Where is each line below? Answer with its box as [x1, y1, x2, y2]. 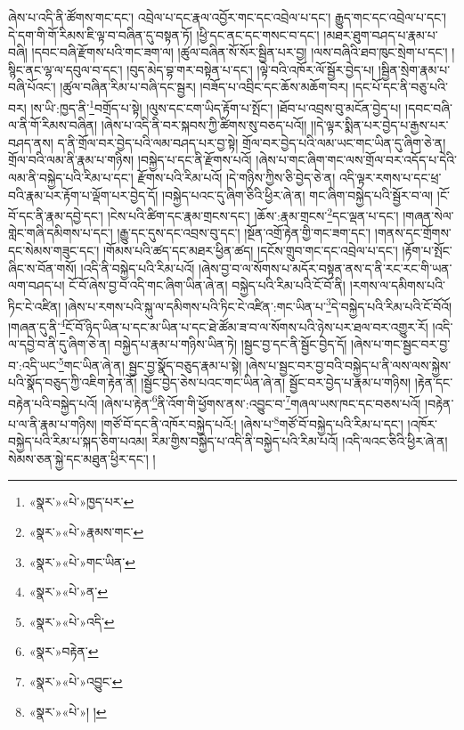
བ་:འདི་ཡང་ [8, 355, 59, 374]
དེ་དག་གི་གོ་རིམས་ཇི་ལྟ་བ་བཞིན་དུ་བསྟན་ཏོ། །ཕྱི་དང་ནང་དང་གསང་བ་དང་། [8, 25, 320, 44]
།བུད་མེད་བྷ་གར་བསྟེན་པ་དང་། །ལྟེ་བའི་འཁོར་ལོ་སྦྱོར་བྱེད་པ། [126, 60, 375, 78]
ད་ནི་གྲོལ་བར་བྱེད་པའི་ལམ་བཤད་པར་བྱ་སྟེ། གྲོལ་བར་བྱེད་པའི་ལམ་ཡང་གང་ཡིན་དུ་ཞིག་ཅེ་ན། [57, 133, 446, 151]
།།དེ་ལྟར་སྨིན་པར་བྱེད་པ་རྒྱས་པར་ [311, 116, 449, 134]
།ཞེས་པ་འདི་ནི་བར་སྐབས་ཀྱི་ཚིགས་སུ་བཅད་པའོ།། [101, 116, 307, 134]
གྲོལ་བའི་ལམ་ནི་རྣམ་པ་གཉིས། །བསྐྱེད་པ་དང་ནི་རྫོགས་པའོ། [8, 150, 252, 169]
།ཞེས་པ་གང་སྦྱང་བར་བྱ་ [351, 335, 451, 353]
